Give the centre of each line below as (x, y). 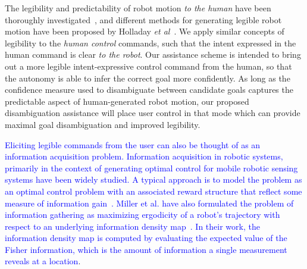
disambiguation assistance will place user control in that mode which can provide (153, 113)
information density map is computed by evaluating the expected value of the (146, 238)
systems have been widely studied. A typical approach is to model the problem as (153, 179)
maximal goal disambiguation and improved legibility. (103, 124)
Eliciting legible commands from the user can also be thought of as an (133, 144)
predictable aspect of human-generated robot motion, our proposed (127, 101)
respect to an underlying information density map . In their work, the (132, 226)
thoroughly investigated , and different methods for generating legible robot (143, 19)
